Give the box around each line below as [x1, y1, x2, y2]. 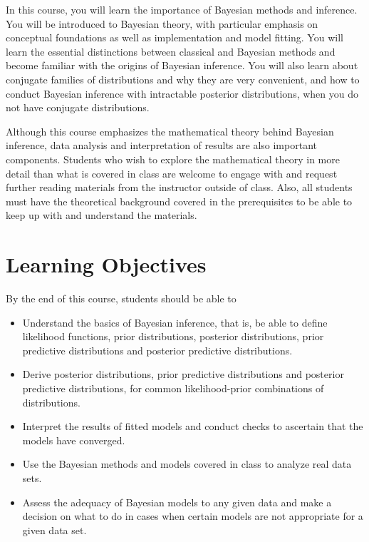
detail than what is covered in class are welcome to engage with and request [6, 165, 338, 180]
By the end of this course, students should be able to [6, 291, 237, 306]
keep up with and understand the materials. [6, 208, 197, 223]
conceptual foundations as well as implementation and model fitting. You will [6, 30, 343, 45]
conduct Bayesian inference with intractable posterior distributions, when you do [6, 86, 359, 101]
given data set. [22, 522, 87, 537]
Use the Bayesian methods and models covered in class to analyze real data [22, 456, 352, 471]
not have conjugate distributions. [6, 100, 150, 115]
